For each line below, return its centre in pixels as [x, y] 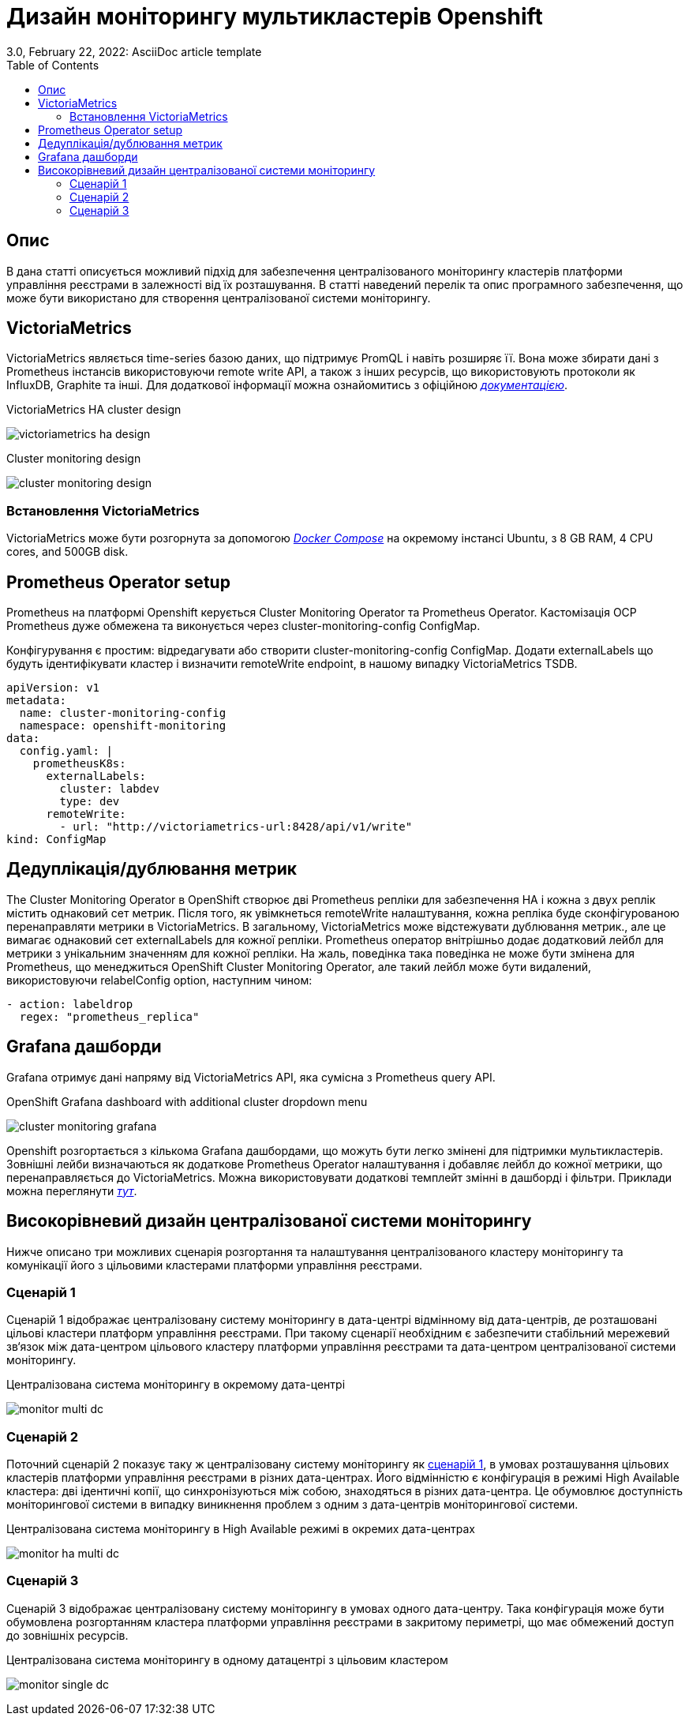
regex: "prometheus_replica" [109, 1016]
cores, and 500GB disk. [67, 552]
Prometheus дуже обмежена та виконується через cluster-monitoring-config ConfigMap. [243, 626]
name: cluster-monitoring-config [123, 713]
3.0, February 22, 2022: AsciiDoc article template [134, 51]
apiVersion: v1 [53, 688]
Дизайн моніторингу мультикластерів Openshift [275, 17]
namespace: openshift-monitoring [123, 726]
